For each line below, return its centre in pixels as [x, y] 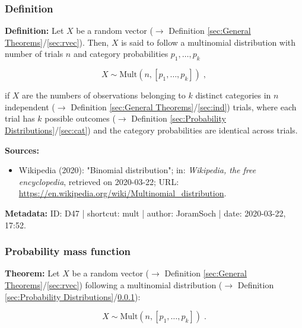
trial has [20, 118]
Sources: [22, 150]
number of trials [34, 54]
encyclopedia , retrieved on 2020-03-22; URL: [99, 181]
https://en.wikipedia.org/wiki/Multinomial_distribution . [123, 193]
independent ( [30, 106]
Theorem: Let [32, 273]
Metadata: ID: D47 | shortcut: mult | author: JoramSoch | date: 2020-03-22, [145, 213]
